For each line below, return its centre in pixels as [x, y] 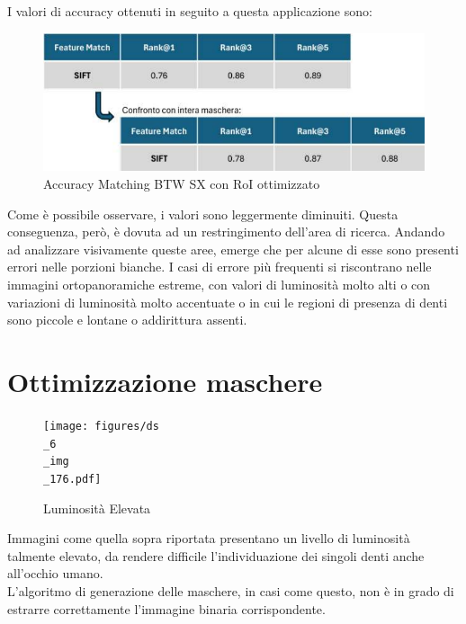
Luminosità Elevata [97, 508]
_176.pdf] [72, 479]
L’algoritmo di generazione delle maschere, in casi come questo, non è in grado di [231, 590]
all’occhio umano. [55, 573]
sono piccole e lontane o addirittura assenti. [127, 320]
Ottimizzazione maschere [165, 381]
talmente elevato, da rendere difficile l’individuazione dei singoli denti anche [216, 555]
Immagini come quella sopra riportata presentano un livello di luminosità [209, 538]
